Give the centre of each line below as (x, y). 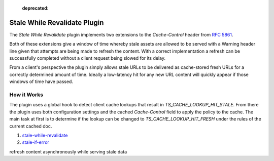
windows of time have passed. (41, 82)
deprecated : (36, 8)
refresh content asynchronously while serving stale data (68, 151)
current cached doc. (31, 126)
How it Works (26, 95)
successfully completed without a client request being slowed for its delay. (88, 58)
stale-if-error (36, 142)
